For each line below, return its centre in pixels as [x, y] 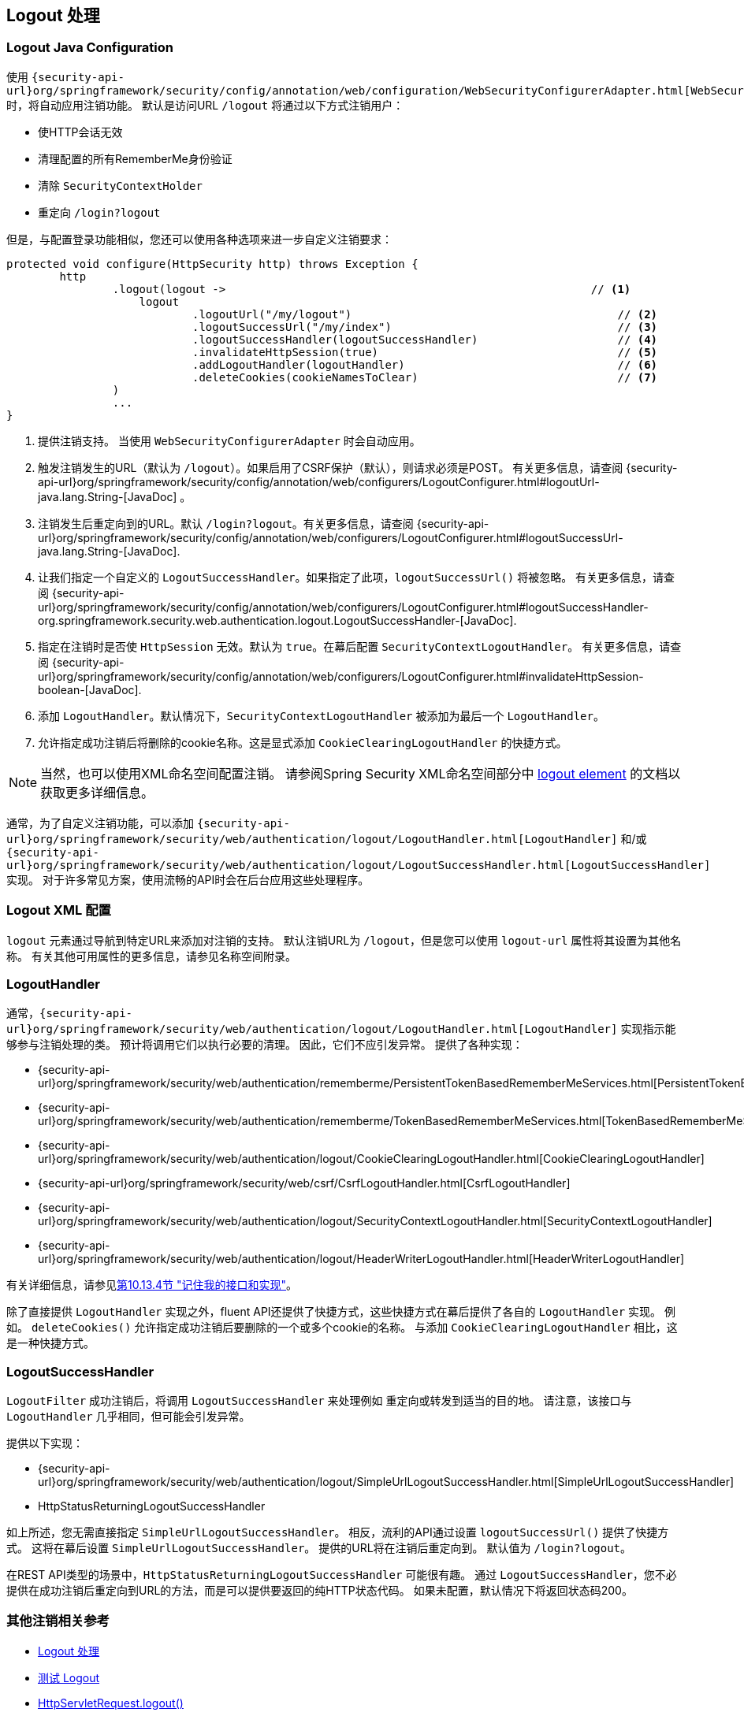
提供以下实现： [45, 1443]
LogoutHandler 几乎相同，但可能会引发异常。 [128, 1417]
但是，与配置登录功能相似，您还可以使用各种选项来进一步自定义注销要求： [199, 239]
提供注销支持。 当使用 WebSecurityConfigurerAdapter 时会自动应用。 [229, 440]
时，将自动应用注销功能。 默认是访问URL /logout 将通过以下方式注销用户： [205, 105]
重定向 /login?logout [99, 212]
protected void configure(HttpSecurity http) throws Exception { [212, 264]
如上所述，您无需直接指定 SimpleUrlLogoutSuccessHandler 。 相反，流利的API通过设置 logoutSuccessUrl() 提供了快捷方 [338, 1532]
